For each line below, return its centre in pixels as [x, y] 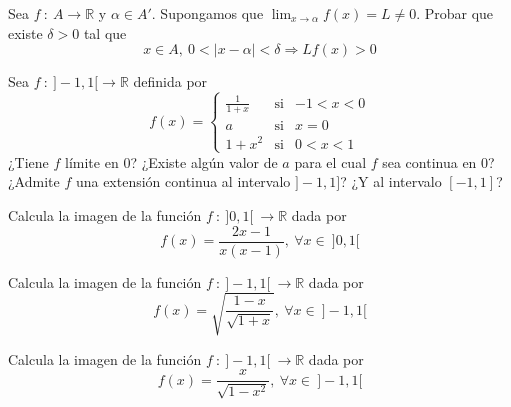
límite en [92, 161]
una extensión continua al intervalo [183, 181]
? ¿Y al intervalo [391, 181]
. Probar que [455, 13]
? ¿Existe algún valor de [204, 161]
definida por [170, 81]
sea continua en [429, 161]
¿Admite [34, 181]
